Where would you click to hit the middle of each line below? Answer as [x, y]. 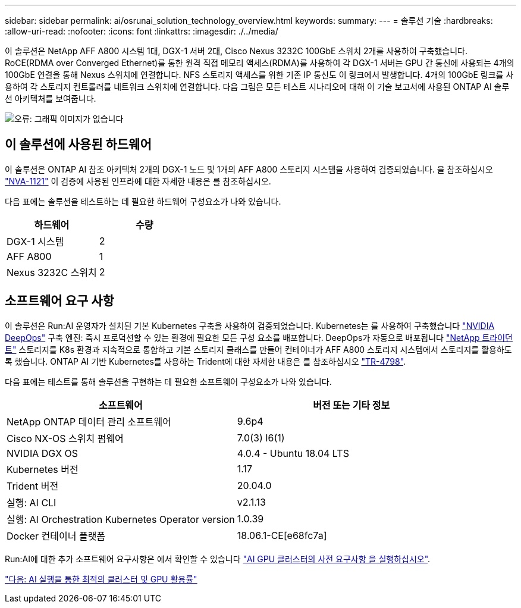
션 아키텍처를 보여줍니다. [51, 98]
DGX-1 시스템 [35, 241]
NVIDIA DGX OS [43, 453]
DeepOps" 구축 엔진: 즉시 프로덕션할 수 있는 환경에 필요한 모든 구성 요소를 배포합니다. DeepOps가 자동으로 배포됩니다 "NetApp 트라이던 [259, 337]
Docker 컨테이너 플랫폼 [56, 536]
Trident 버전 [33, 486]
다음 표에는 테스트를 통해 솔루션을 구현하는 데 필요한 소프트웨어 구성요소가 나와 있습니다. [168, 381]
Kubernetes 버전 [43, 469]
